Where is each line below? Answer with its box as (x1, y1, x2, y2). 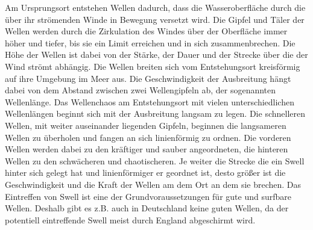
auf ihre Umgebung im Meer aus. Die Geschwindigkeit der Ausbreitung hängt (5, 72, 291, 84)
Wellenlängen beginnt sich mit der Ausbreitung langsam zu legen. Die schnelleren (5, 107, 306, 120)
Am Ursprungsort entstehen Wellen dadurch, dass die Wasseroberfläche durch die (5, 1, 306, 13)
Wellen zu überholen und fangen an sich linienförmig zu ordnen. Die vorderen (5, 131, 291, 143)
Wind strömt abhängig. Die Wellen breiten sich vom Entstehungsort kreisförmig (5, 60, 300, 72)
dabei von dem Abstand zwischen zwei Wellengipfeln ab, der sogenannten (5, 84, 276, 96)
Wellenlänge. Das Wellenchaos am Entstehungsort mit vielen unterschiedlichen (5, 95, 294, 108)
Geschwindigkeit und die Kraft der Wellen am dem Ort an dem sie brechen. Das (5, 178, 302, 190)
